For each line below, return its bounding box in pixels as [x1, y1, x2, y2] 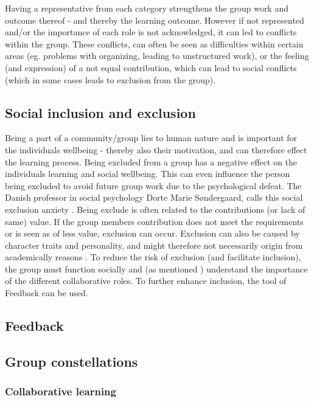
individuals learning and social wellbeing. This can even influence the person [5, 167, 290, 180]
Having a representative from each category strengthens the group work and [5, 2, 288, 14]
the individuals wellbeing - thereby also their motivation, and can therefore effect [5, 143, 307, 156]
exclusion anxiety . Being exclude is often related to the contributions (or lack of [5, 203, 305, 215]
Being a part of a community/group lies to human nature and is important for [5, 131, 298, 144]
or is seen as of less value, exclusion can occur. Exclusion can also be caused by [5, 227, 300, 240]
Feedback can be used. [5, 286, 88, 299]
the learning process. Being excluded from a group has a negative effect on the [5, 155, 298, 168]
